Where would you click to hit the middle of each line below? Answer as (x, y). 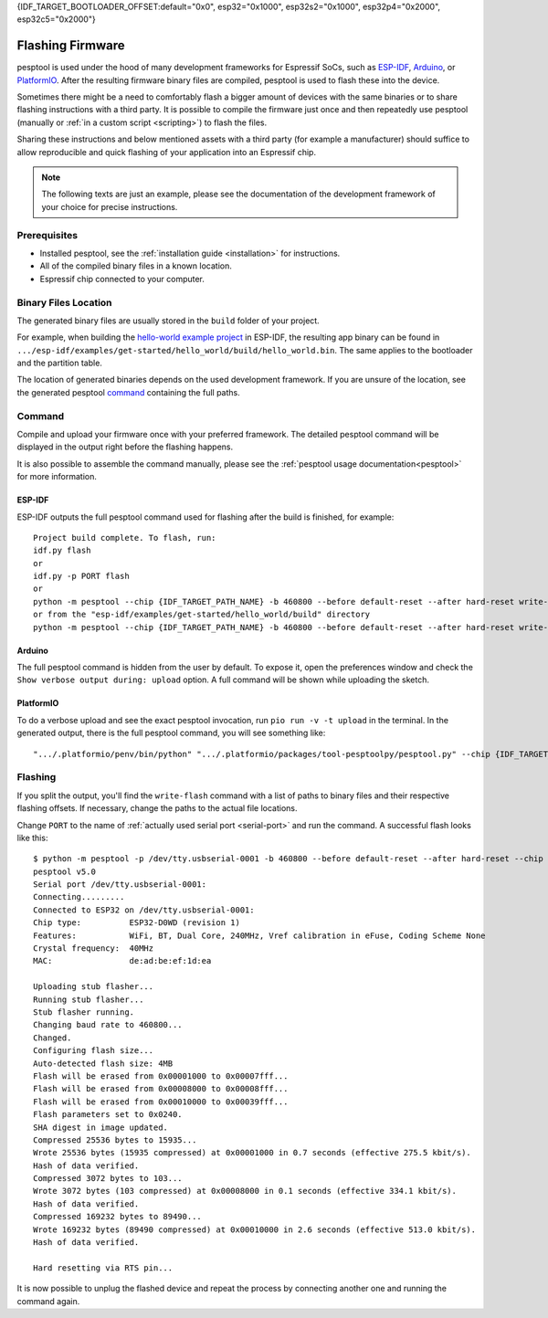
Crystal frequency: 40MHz (94, 949)
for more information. (57, 477)
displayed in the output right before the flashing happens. (125, 447)
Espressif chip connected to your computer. (122, 279)
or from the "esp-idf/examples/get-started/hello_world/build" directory (202, 615)
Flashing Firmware (71, 46)
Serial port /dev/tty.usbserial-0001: (120, 885)
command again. (48, 1301)
